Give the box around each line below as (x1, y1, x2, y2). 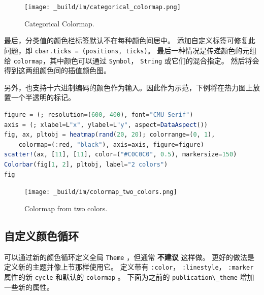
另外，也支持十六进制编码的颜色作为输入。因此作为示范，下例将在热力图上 (4, 82, 253, 92)
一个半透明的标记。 (11, 92, 75, 103)
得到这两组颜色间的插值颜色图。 (4, 65, 111, 76)
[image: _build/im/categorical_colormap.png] (24, 4, 181, 11)
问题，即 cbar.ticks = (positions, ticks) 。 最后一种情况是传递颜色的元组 (4, 45, 257, 55)
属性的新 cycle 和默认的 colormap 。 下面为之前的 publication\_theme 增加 (4, 271, 254, 282)
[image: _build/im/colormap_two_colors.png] (24, 188, 177, 196)
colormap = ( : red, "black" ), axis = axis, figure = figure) (18, 141, 204, 148)
